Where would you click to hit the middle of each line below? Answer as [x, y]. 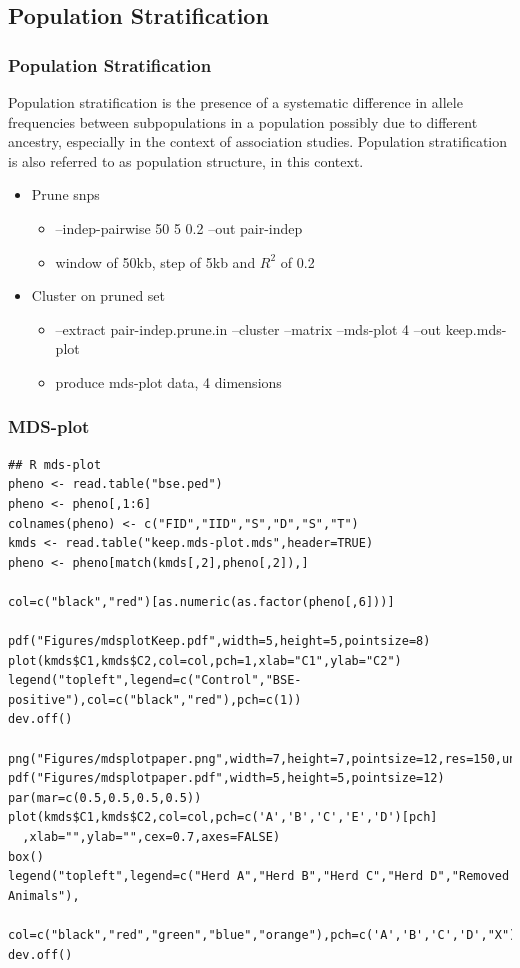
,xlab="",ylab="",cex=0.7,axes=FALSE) [151, 837]
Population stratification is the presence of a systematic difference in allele [235, 102]
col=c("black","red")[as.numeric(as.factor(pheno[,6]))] [201, 601]
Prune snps [65, 194]
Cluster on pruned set [98, 295]
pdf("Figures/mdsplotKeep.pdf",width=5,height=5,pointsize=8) [219, 641]
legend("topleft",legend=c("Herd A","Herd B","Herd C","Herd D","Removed [259, 876]
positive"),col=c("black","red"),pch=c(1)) [155, 699]
